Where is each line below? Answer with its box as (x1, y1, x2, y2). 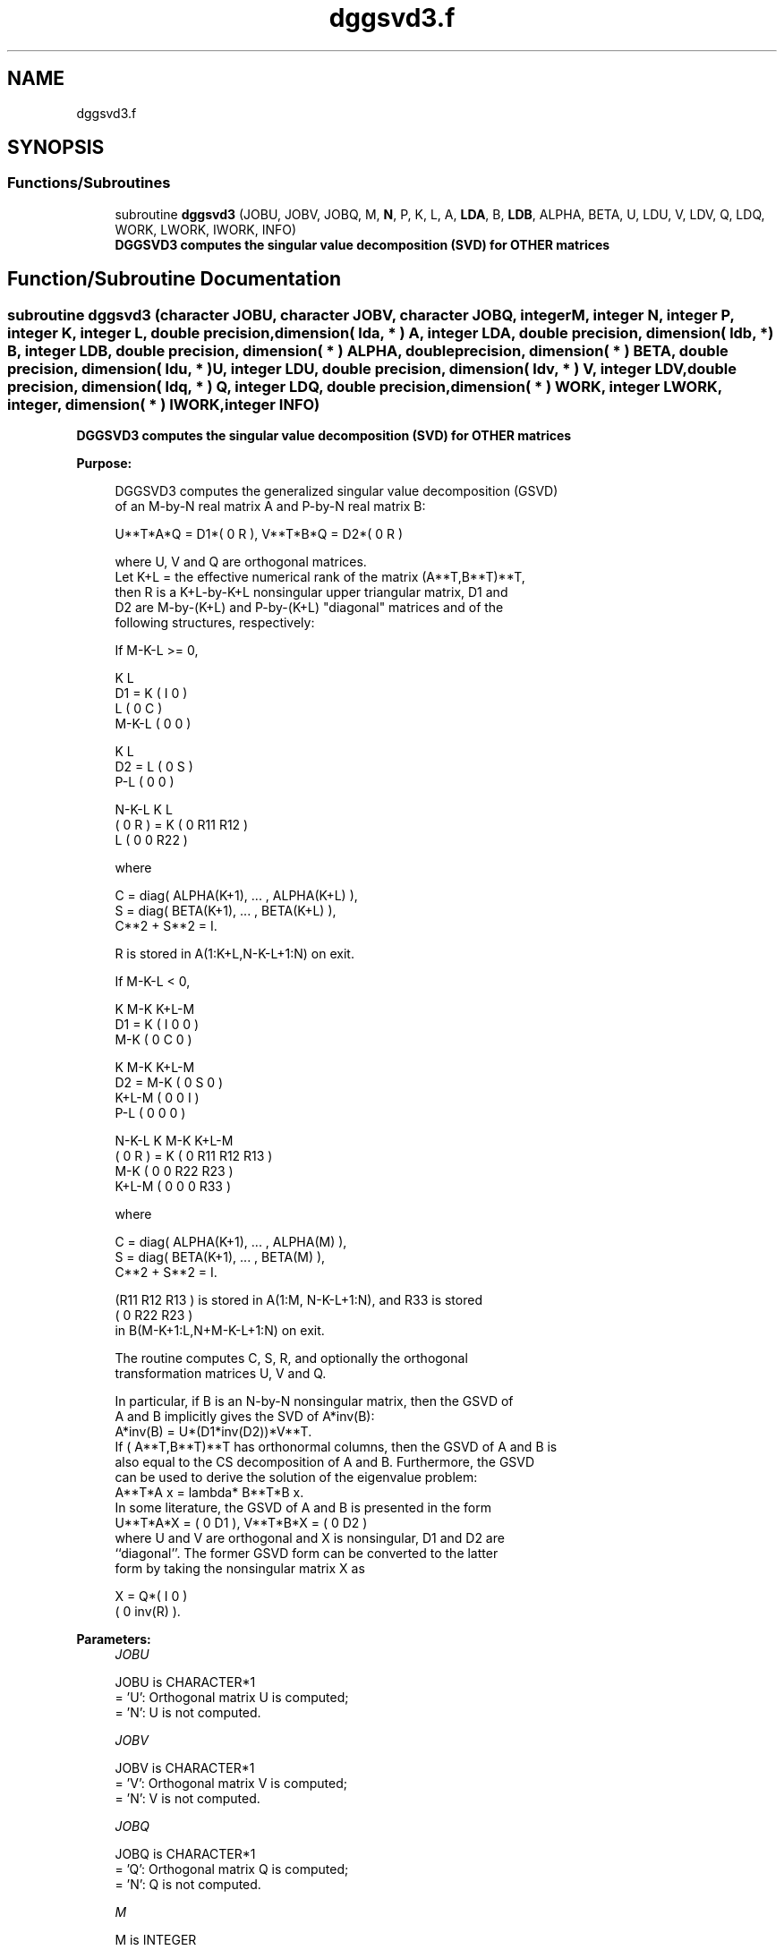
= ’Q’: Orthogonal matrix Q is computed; (115, 1861, 349, 1878)
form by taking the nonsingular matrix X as (115, 1561, 365, 1577)
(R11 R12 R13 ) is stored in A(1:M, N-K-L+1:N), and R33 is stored (115, 1292, 482, 1308)
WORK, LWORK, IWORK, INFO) (115, 221, 297, 237)
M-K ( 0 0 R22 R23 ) (115, 1163, 234, 1179)
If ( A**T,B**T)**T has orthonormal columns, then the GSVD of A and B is (115, 1439, 558, 1455)
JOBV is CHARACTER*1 (115, 1760, 255, 1776)
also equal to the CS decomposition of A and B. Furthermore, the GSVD (115, 1454, 535, 1470)
